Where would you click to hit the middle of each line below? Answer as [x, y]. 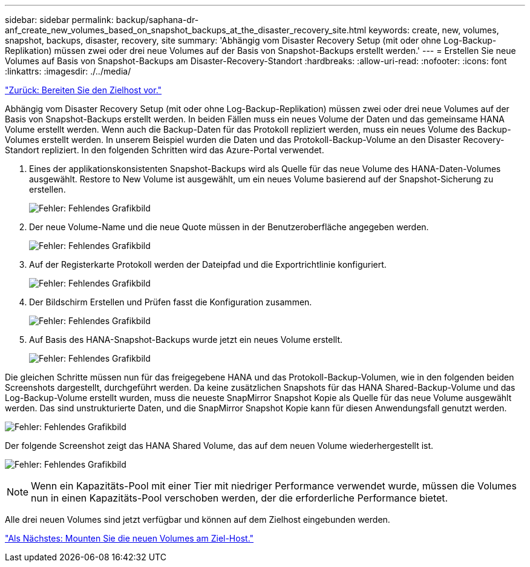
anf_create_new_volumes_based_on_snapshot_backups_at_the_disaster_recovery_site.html [186, 30]
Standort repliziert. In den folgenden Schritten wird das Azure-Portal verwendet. [165, 150]
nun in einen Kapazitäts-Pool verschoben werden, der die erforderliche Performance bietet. [240, 498]
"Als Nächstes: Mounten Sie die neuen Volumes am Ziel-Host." [129, 538]
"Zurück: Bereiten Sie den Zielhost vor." [83, 90]
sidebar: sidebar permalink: [59, 20]
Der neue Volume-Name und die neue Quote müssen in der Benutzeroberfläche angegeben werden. [229, 227]
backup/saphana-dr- [157, 20]
